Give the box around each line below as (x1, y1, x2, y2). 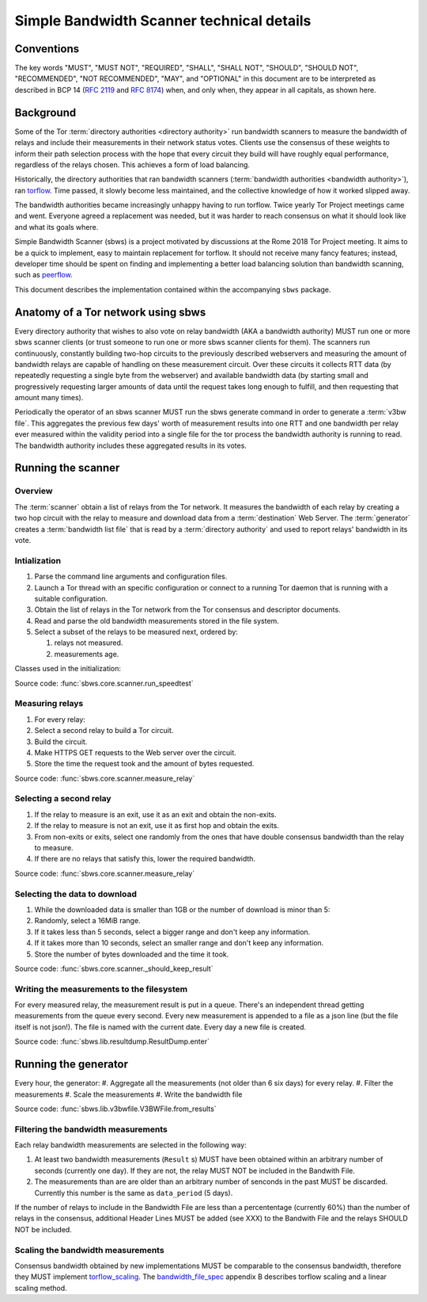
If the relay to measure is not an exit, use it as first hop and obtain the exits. (34, 821, 280, 830)
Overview (14, 486, 53, 497)
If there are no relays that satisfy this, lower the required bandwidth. (34, 854, 256, 864)
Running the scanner (14, 461, 120, 475)
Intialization (14, 555, 62, 566)
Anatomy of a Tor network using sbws (14, 305, 206, 319)
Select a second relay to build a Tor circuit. (34, 726, 174, 735)
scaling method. (14, 1283, 67, 1292)
